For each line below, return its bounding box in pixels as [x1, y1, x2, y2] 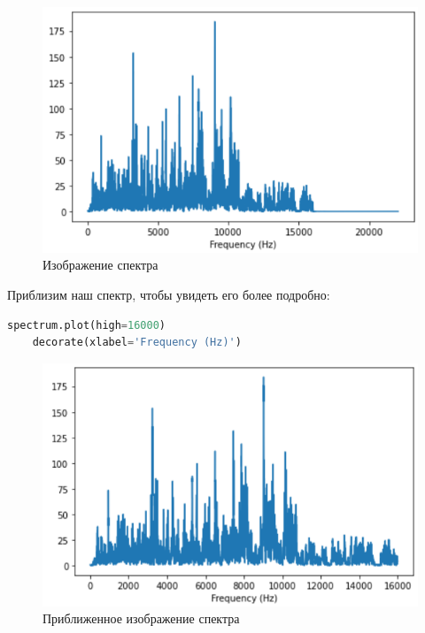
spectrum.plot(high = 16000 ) [7, 318, 166, 332]
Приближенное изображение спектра [42, 609, 240, 628]
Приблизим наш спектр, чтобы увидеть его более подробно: [7, 286, 330, 304]
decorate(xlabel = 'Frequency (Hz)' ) [32, 336, 242, 349]
